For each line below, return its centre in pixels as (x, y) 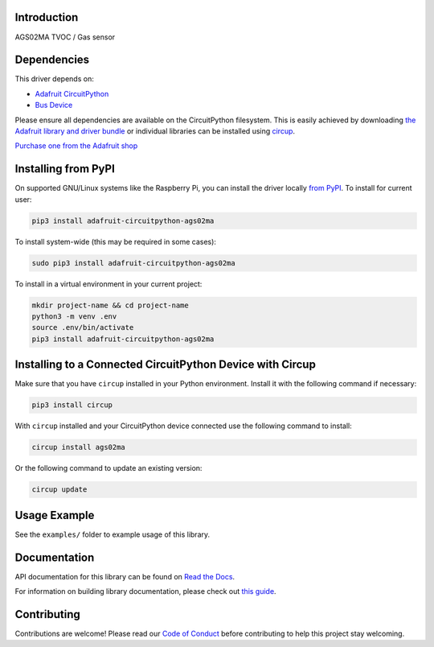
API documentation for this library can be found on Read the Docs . (125, 576)
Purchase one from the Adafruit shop (76, 146)
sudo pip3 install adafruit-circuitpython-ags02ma (134, 263)
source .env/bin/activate (83, 328)
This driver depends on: (54, 79)
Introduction (47, 17)
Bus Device (54, 105)
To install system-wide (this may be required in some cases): (116, 241)
